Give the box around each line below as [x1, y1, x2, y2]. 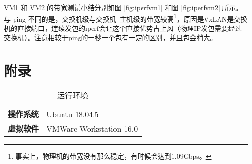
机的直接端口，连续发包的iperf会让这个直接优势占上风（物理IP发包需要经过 [4, 23, 242, 33]
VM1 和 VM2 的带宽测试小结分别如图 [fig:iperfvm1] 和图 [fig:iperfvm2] [4, 2, 220, 12]
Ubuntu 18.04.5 [47, 108, 99, 120]
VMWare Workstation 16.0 [47, 123, 138, 134]
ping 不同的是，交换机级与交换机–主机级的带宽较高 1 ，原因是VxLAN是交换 [13, 12, 248, 24]
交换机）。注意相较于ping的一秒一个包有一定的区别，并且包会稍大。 [4, 32, 217, 42]
